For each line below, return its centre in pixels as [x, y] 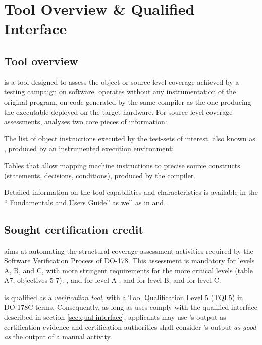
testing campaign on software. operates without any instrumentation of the [120, 92]
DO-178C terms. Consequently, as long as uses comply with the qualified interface [131, 307]
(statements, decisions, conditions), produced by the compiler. [100, 175]
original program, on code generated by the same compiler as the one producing [128, 101]
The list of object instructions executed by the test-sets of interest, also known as [130, 138]
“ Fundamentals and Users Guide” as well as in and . [86, 202]
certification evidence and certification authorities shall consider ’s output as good [130, 327]
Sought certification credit [74, 229]
